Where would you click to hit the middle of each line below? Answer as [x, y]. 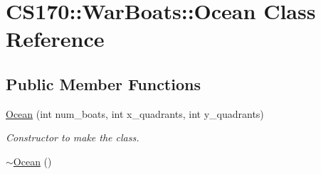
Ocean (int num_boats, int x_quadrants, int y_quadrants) [135, 113]
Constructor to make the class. [73, 137]
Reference [55, 39]
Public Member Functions [103, 83]
